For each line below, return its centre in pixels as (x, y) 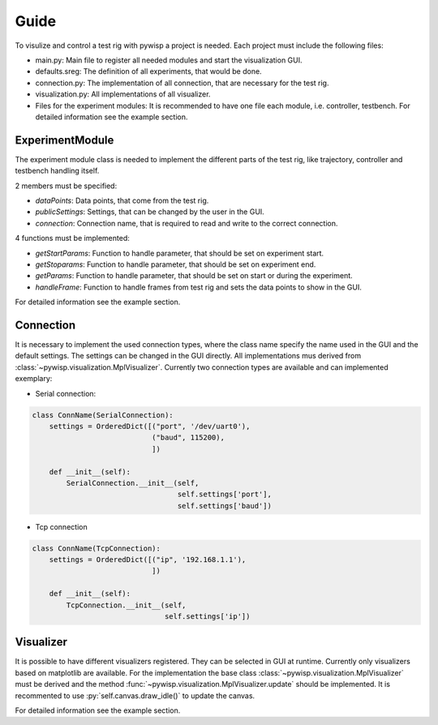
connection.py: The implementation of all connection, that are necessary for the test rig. (182, 83)
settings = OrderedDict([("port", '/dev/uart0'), (150, 426)
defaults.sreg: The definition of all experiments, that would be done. (149, 71)
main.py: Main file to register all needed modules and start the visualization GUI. (169, 60)
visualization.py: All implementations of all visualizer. (123, 94)
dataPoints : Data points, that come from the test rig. (122, 200)
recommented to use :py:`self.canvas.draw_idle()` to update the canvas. (135, 695)
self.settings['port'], (224, 494)
